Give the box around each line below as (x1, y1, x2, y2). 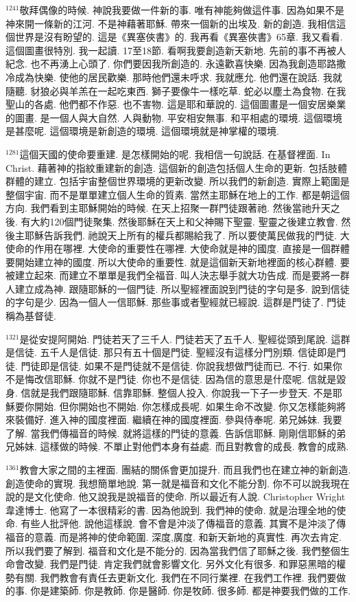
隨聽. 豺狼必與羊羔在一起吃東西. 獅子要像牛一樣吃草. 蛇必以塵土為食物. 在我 (5, 83, 346, 98)
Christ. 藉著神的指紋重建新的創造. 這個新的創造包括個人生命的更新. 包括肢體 (5, 160, 347, 175)
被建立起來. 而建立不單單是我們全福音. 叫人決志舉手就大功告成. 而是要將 (5, 268, 331, 282)
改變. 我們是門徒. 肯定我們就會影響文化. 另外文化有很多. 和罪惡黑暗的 (24, 557, 337, 571)
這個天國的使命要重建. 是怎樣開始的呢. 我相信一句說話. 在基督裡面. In (19, 146, 331, 161)
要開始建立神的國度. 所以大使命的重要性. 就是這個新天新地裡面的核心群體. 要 (5, 254, 350, 269)
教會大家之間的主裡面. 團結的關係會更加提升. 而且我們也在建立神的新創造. (19, 462, 351, 476)
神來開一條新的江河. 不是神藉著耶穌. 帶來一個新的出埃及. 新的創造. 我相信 (5, 16, 337, 30)
